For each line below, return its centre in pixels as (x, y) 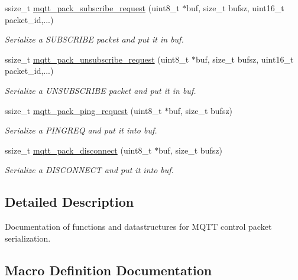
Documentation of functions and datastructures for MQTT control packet (138, 227)
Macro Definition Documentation (108, 270)
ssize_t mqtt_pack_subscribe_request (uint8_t (92, 8)
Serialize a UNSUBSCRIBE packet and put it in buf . (101, 90)
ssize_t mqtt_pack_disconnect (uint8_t (78, 150)
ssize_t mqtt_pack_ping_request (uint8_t (83, 110)
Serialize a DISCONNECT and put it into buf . (89, 170)
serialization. (28, 238)
